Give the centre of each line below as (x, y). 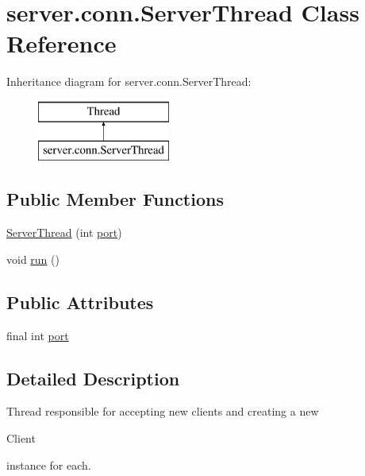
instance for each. (49, 464)
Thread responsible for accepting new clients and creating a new (163, 411)
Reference (61, 43)
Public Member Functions (115, 199)
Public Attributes (80, 302)
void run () (33, 259)
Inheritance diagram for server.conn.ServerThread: (129, 81)
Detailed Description (93, 378)
